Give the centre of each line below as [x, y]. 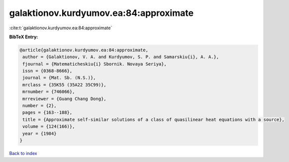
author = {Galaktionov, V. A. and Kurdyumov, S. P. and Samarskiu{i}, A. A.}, [121, 57]
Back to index [23, 153]
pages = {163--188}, [48, 113]
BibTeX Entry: [24, 37]
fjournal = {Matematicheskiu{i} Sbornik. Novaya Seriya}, [95, 64]
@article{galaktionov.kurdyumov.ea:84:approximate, [84, 50]
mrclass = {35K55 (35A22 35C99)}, [64, 85]
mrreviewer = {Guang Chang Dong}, [64, 99]
